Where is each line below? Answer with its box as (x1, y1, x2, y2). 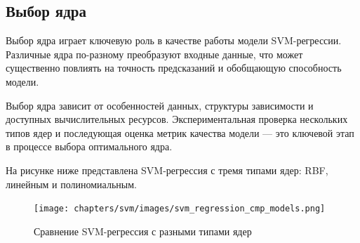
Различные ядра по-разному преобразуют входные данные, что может (6, 46, 303, 61)
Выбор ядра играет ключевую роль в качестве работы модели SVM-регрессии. (6, 33, 342, 48)
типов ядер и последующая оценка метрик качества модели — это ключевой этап (6, 125, 354, 140)
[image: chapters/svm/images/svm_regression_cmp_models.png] (34, 204, 326, 214)
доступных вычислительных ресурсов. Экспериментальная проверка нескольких (6, 112, 348, 126)
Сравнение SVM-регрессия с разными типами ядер (34, 223, 252, 238)
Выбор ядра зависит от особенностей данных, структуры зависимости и (6, 98, 314, 112)
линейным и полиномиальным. (6, 176, 137, 191)
